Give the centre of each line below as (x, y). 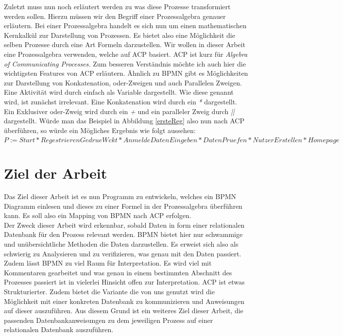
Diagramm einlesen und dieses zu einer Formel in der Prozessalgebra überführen (123, 206)
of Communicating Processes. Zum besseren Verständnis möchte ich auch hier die (125, 63)
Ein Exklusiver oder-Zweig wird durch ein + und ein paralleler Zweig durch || (119, 111)
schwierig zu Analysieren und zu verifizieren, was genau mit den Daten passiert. (123, 253)
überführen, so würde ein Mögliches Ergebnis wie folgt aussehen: (100, 130)
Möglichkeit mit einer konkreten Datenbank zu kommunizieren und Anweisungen (124, 301)
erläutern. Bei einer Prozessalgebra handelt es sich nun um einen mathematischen (125, 25)
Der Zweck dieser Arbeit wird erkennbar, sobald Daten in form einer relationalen (124, 225)
